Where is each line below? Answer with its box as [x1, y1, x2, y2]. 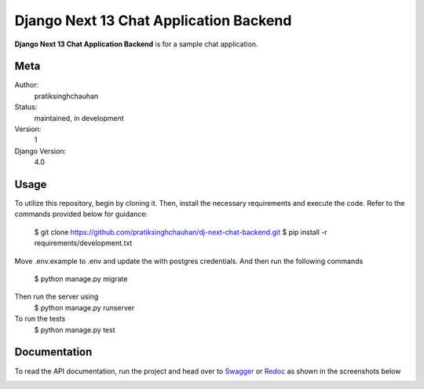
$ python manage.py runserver [34, 303, 135, 312]
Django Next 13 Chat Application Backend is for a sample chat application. [14, 39, 258, 49]
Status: [14, 102, 38, 112]
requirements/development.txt [34, 238, 133, 248]
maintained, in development [34, 113, 125, 123]
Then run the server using [14, 292, 99, 302]
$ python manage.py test [34, 325, 115, 334]
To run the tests [14, 314, 66, 324]
